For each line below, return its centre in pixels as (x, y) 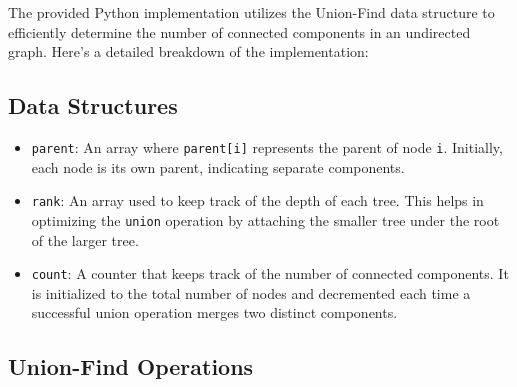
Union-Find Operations (131, 366)
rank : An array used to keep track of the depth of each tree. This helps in (257, 200)
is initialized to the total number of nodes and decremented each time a (251, 292)
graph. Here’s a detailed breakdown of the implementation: (188, 51)
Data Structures (93, 105)
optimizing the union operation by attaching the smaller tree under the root (265, 219)
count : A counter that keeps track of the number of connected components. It (270, 273)
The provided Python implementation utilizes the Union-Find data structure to (251, 12)
